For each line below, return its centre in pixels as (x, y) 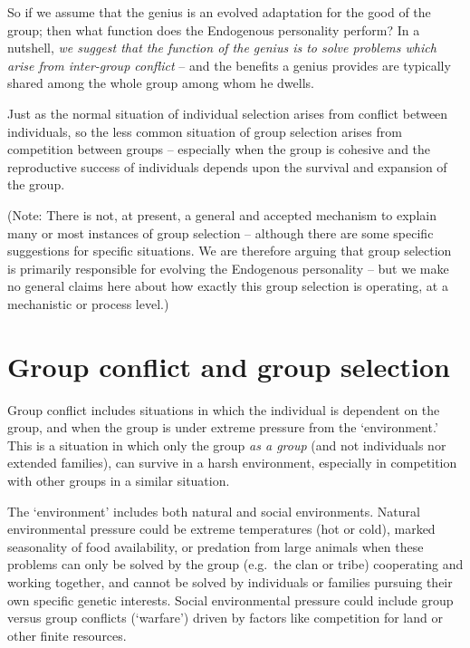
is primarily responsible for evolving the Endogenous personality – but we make (228, 268)
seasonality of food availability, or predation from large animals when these (216, 546)
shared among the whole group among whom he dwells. (161, 83)
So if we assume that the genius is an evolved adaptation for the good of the (219, 12)
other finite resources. (67, 635)
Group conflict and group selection (229, 366)
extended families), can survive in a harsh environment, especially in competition (232, 463)
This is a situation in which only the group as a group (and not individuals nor (227, 445)
